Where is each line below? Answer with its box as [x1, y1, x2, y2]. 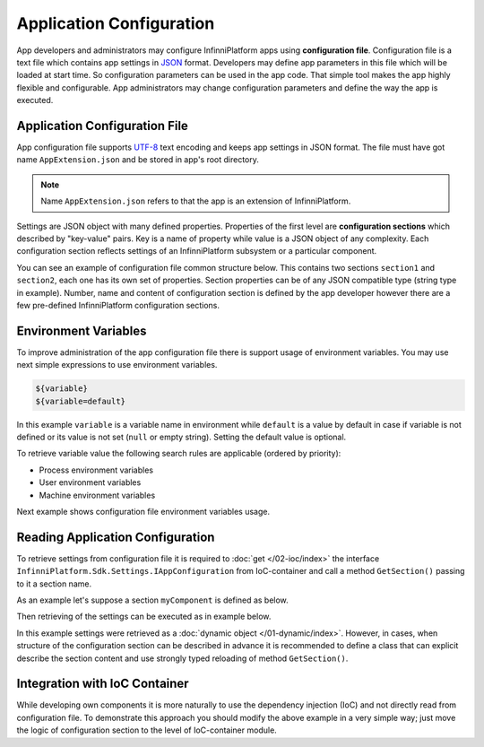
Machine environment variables [39, 490, 156, 500]
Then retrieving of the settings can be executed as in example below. [16, 611, 272, 622]
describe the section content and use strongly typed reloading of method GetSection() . [16, 653, 349, 664]
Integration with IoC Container [16, 676, 189, 691]
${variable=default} [35, 395, 125, 406]
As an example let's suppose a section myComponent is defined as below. [16, 595, 289, 605]
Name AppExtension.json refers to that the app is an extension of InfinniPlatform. [40, 195, 351, 206]
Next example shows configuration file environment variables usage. [16, 506, 271, 517]
